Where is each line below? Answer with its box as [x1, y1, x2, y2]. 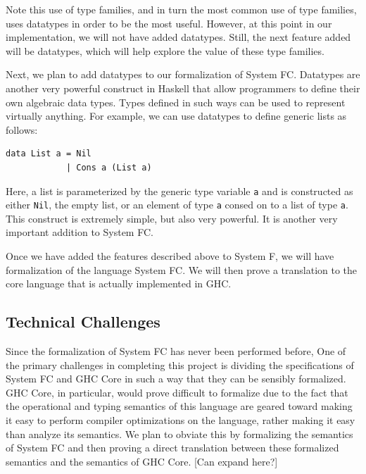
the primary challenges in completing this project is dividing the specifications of [6, 357, 354, 372]
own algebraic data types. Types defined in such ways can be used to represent [6, 94, 346, 109]
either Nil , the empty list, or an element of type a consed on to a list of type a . [6, 197, 348, 212]
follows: [6, 122, 38, 137]
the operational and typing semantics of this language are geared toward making [6, 399, 353, 413]
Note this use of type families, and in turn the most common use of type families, [6, 2, 357, 16]
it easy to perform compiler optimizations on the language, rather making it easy [6, 412, 355, 427]
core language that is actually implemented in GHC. [6, 276, 232, 291]
